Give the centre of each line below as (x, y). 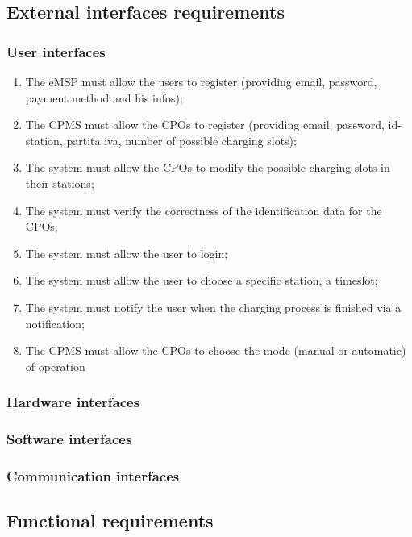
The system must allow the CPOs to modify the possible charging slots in (208, 167)
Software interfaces (69, 439)
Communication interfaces (93, 475)
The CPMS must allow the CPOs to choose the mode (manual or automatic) (216, 350)
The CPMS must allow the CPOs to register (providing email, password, (205, 125)
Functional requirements (110, 520)
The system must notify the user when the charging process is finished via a (213, 307)
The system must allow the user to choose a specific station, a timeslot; (202, 280)
